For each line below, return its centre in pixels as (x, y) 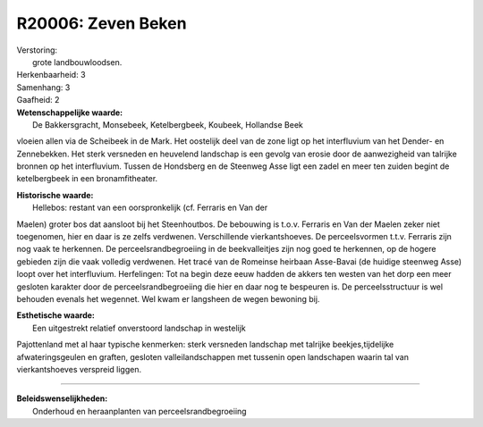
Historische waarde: (55, 195)
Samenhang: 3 (43, 87)
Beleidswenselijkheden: (62, 398)
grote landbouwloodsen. (77, 62)
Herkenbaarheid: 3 (51, 75)
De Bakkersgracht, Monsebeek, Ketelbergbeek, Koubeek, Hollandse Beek (168, 124)
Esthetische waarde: (56, 315)
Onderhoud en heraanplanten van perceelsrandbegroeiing (140, 411)
